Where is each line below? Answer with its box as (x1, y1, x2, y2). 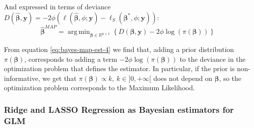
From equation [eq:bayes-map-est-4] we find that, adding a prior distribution (4, 44, 234, 54)
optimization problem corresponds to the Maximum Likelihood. (4, 82, 195, 93)
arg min (67, 28, 90, 36)
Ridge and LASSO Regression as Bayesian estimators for (4, 103, 234, 115)
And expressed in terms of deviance (4, 1, 111, 11)
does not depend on (153, 73, 213, 83)
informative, (4, 73, 40, 83)
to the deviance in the (179, 53, 246, 64)
